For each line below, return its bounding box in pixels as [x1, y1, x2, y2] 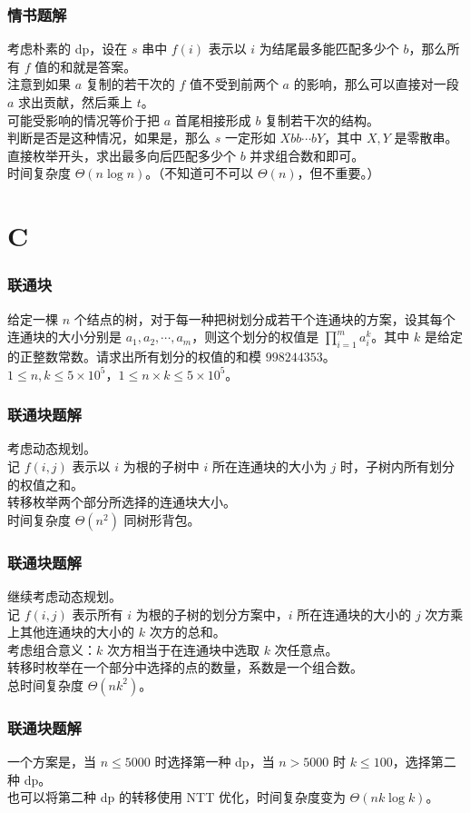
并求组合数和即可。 [250, 145, 365, 164]
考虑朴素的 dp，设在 [7, 39, 128, 58]
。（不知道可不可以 [145, 164, 254, 183]
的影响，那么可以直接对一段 [293, 74, 459, 94]
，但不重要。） [297, 164, 380, 183]
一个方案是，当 [7, 752, 96, 771]
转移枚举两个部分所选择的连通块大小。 [7, 492, 236, 511]
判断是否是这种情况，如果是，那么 [7, 128, 211, 147]
